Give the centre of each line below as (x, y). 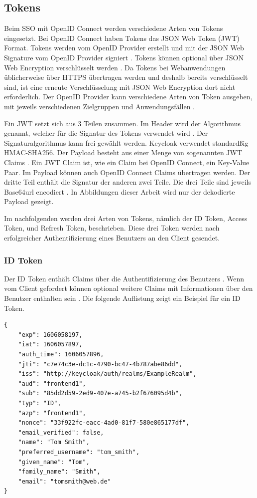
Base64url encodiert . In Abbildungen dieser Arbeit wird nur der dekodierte (120, 191)
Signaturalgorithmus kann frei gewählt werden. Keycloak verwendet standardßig (126, 142)
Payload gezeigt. (29, 201)
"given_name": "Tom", (54, 462)
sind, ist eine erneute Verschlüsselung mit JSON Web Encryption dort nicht (120, 87)
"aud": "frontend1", (52, 383)
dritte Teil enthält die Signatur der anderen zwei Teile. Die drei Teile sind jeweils (128, 182)
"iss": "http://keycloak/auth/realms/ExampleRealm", (107, 374)
